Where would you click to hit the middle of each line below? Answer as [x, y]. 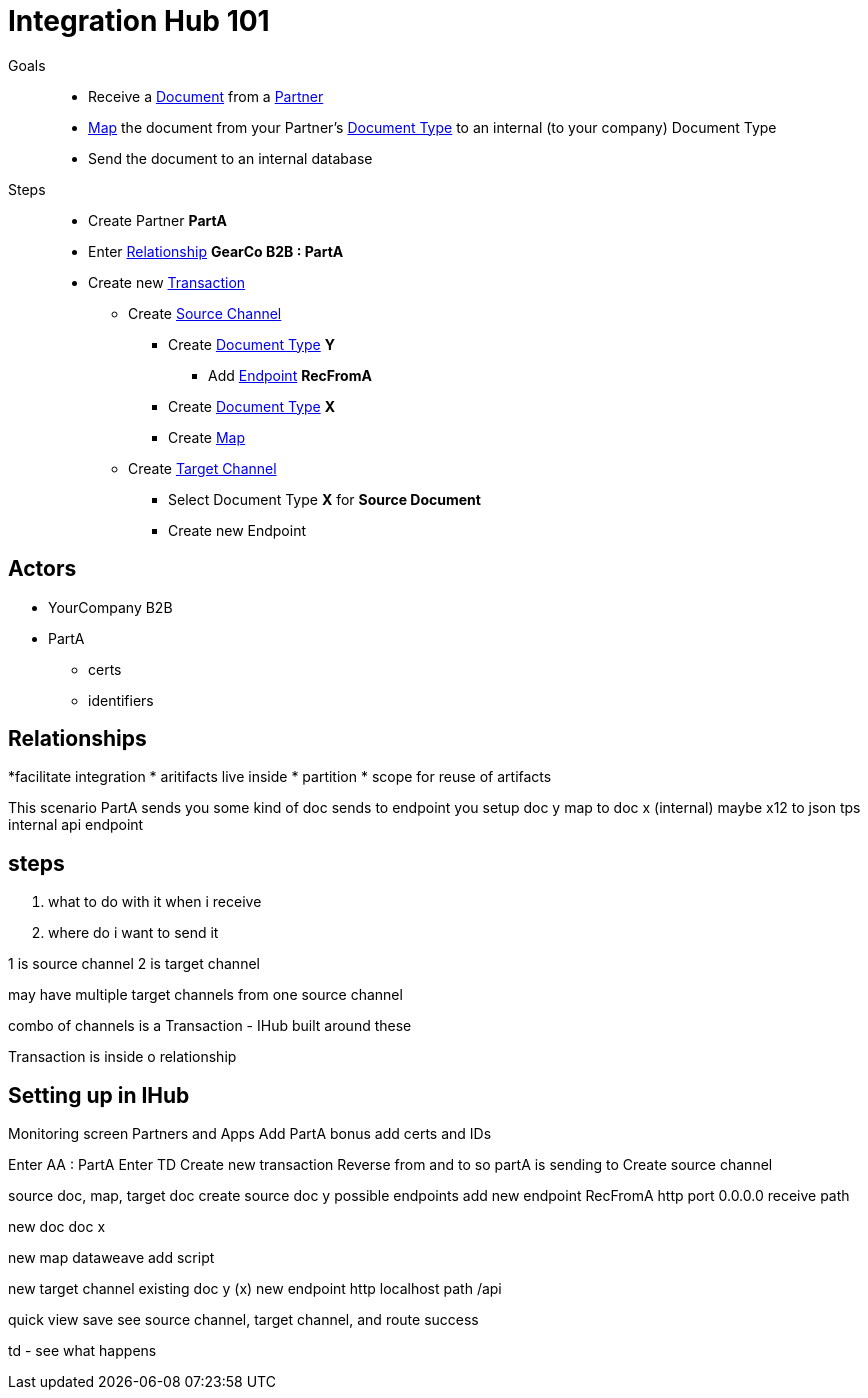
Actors [42, 569]
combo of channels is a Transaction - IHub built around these [210, 1026]
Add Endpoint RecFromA [290, 375]
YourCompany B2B [110, 607]
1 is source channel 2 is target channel [134, 964]
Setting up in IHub [99, 1095]
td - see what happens [82, 1351]
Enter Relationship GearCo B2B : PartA [216, 251]
